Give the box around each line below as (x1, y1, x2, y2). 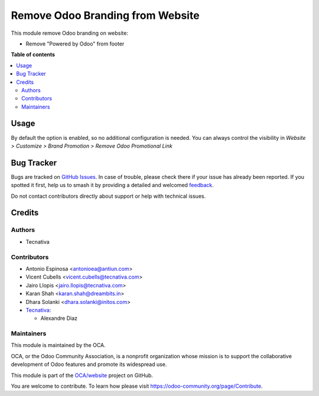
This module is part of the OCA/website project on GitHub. (11, 372, 154, 379)
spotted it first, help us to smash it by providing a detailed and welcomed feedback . (11, 182, 214, 189)
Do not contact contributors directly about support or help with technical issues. (11, 192, 206, 199)
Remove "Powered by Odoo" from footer (25, 40, 125, 47)
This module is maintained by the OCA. (11, 342, 106, 349)
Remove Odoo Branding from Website (11, 9, 200, 22)
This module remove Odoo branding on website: (11, 30, 129, 37)
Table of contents (11, 51, 56, 58)
